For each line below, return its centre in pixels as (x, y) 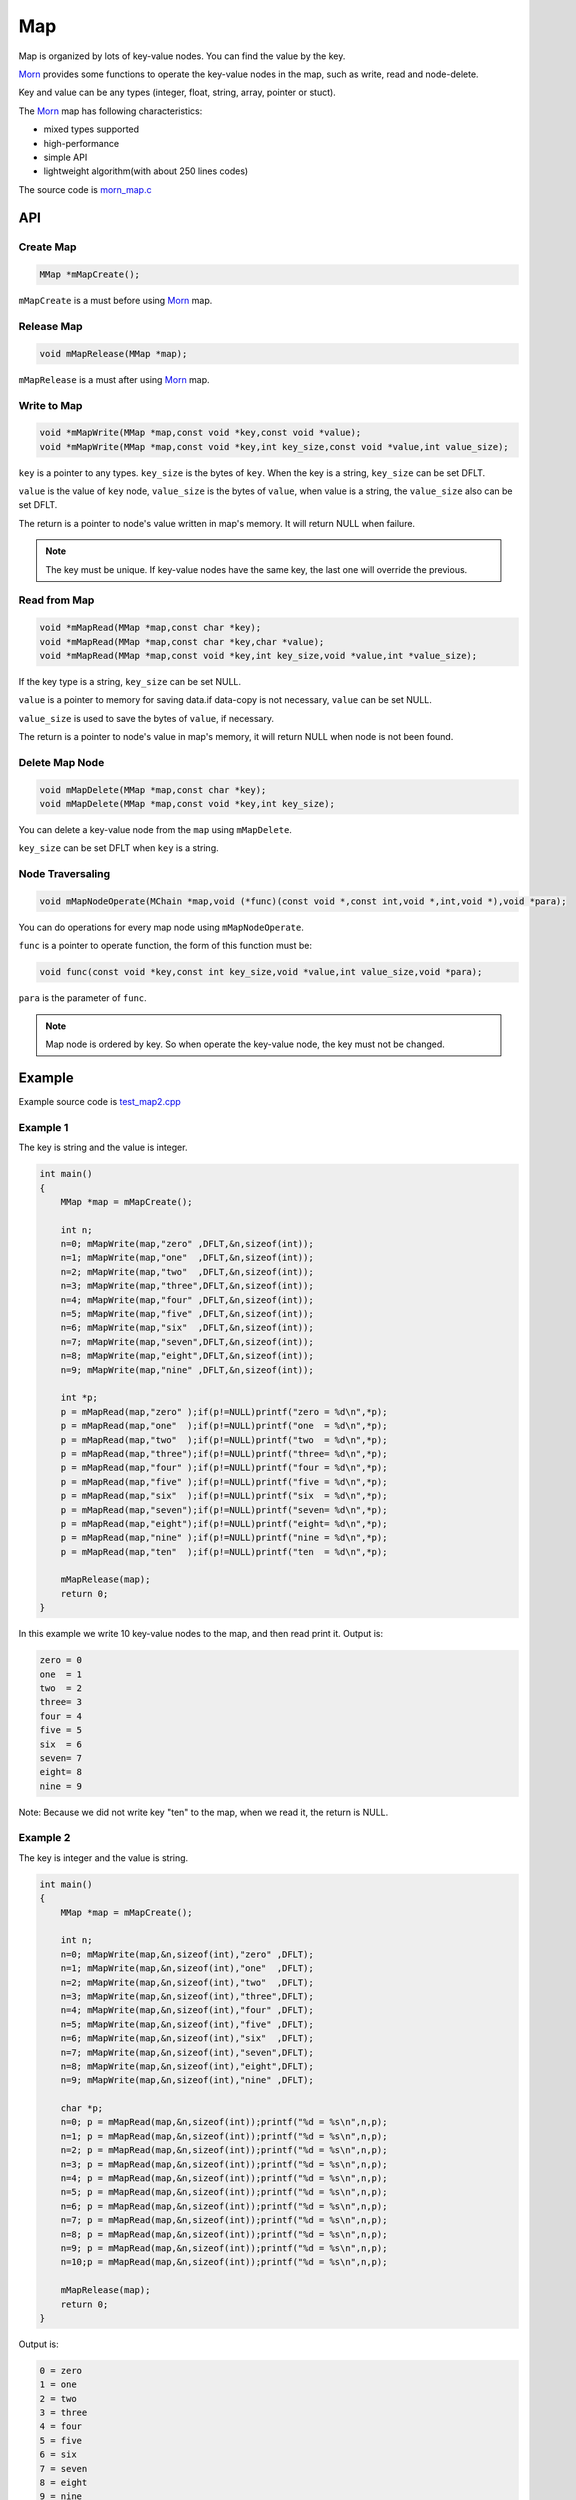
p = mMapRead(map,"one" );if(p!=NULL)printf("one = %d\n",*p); (224, 1426)
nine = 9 (61, 1786)
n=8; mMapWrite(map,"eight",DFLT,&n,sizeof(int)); (187, 1356)
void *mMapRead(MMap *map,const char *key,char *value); (182, 641)
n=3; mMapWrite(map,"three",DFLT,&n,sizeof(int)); (187, 1286)
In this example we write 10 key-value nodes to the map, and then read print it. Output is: (201, 1634)
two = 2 (61, 1688)
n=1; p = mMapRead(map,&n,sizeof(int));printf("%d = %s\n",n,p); (224, 2136)
